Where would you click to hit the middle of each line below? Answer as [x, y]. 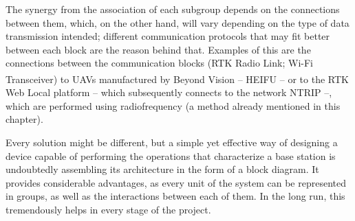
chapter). [24, 119]
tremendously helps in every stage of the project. [108, 209]
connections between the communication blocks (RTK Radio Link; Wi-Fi [159, 63]
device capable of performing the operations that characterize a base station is [171, 155]
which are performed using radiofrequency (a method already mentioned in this [173, 105]
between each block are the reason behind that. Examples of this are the [158, 49]
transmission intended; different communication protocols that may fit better [168, 36]
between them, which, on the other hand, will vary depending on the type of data [177, 22]
